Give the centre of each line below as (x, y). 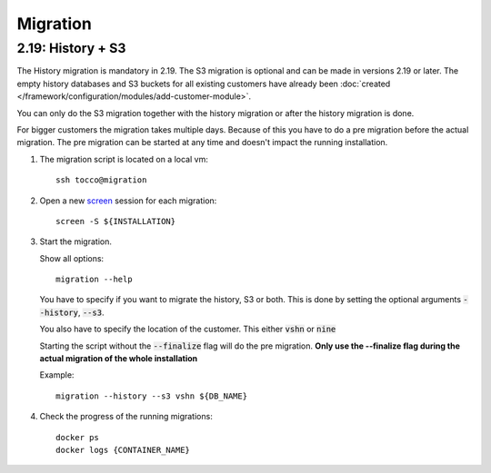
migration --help (94, 280)
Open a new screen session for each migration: (128, 201)
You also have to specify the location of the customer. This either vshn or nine (188, 329)
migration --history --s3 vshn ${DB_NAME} (152, 396)
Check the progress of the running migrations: (126, 417)
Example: (57, 375)
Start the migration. (76, 241)
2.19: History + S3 (71, 48)
